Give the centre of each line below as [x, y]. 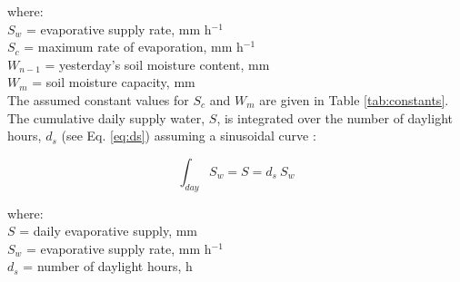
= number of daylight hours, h [108, 266]
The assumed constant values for [98, 99]
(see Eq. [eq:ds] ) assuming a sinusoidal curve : [189, 136]
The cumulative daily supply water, [106, 117]
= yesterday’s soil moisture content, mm [157, 64]
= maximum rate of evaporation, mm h [134, 47]
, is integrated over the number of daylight [335, 117]
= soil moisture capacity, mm [114, 82]
